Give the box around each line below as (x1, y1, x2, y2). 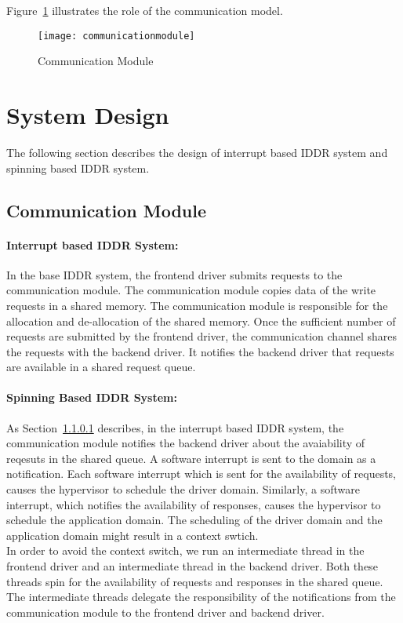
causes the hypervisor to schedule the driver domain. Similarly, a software (6, 481, 360, 497)
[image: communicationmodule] (38, 30, 195, 42)
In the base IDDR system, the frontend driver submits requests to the (6, 266, 343, 282)
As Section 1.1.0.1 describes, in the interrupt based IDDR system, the (6, 419, 344, 435)
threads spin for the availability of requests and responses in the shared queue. (6, 573, 383, 589)
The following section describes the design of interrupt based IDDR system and (6, 144, 388, 160)
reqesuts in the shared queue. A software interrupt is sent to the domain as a (6, 450, 376, 466)
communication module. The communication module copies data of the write (6, 282, 376, 298)
